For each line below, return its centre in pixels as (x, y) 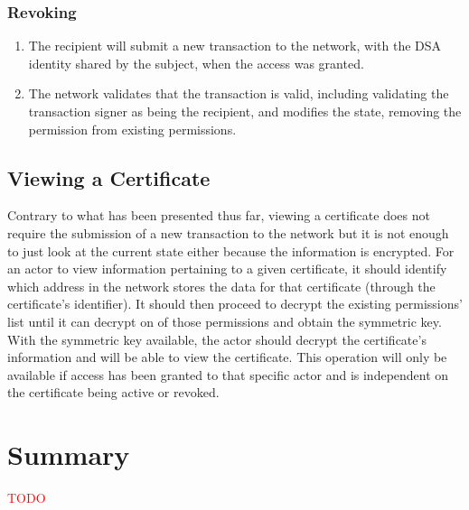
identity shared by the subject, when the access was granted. (196, 63)
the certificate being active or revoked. (113, 392)
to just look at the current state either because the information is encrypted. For (231, 250)
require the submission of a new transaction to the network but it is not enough (228, 232)
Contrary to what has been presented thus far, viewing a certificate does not (219, 215)
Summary (69, 454)
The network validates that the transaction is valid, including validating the (239, 93)
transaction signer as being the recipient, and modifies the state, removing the (245, 111)
